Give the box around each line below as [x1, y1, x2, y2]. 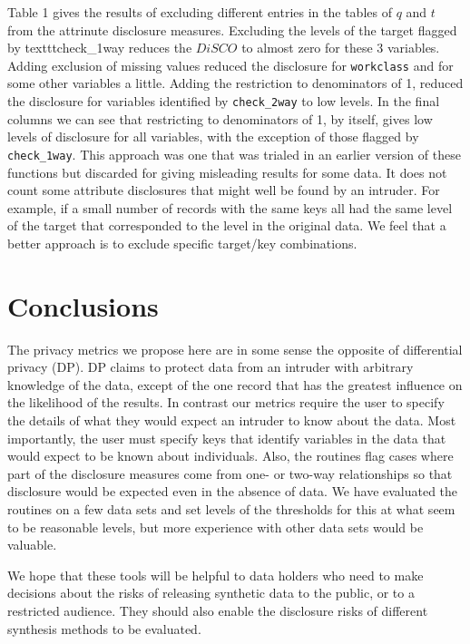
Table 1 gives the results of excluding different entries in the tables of [7, 3, 392, 21]
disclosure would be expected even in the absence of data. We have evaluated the [7, 482, 458, 501]
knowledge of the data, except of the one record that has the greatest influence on [7, 375, 463, 394]
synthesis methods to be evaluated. [7, 619, 201, 638]
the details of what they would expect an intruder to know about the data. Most [7, 411, 456, 429]
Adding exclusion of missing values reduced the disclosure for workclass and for [7, 55, 454, 74]
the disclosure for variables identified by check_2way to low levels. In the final [7, 92, 440, 111]
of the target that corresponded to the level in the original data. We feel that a [7, 216, 446, 235]
